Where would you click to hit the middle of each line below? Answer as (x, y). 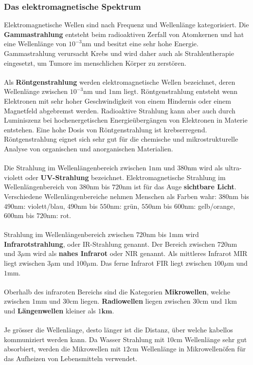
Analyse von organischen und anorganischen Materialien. (89, 148)
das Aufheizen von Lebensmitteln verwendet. (71, 358)
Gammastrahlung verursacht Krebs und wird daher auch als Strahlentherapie (119, 53)
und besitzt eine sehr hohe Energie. (146, 44)
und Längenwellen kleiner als (50, 311)
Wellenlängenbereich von (41, 187)
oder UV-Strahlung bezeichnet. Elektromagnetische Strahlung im (125, 177)
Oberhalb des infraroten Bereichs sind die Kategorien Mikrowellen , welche (117, 291)
